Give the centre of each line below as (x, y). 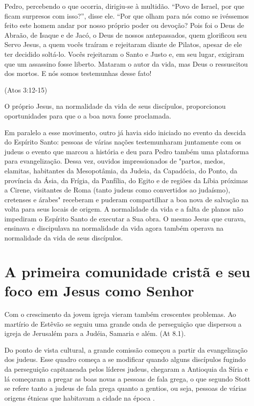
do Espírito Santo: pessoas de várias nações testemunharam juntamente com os (123, 142)
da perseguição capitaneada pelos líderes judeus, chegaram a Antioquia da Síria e (126, 369)
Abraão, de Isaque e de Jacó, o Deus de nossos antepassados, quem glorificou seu (126, 35)
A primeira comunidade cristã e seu (127, 271)
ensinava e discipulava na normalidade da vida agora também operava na (114, 228)
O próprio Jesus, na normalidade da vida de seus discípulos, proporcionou (115, 106)
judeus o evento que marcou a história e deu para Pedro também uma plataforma (127, 151)
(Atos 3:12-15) (26, 89)
